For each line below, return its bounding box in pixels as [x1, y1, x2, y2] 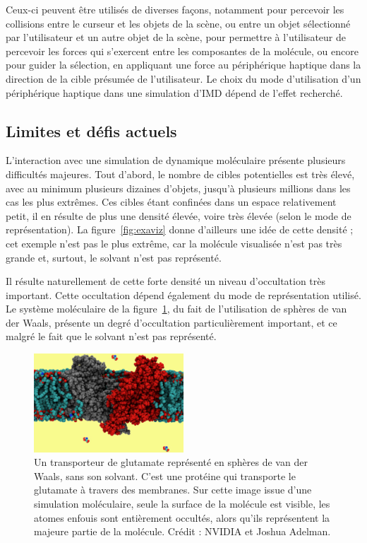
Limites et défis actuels [6, 119, 177, 141]
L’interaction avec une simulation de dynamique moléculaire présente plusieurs [6, 153, 346, 168]
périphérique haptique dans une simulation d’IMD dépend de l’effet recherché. [6, 85, 343, 100]
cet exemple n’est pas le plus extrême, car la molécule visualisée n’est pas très [6, 235, 342, 250]
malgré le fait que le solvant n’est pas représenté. [6, 329, 217, 344]
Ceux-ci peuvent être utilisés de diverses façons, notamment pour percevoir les [6, 2, 344, 16]
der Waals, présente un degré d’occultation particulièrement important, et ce [6, 315, 337, 329]
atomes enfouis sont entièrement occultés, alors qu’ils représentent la [34, 510, 330, 525]
